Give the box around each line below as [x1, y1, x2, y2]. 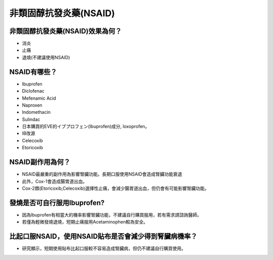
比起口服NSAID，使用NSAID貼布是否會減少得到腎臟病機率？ [9, 232, 198, 241]
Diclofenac [22, 88, 45, 94]
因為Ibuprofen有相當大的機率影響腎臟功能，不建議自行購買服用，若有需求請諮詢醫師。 [22, 211, 202, 218]
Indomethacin [22, 109, 51, 115]
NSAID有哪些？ [9, 67, 58, 76]
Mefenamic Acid [22, 95, 57, 101]
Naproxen [22, 102, 42, 108]
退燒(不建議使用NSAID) [22, 54, 70, 60]
